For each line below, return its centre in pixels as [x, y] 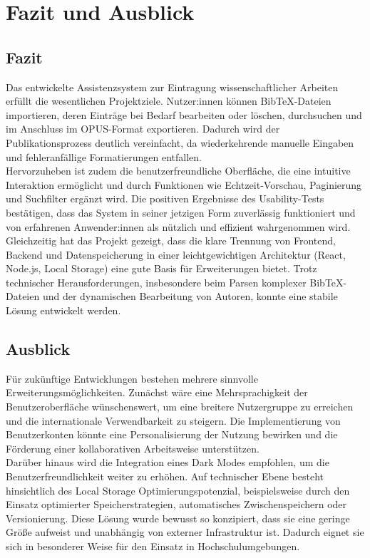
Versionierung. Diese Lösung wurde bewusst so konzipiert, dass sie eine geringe [178, 518]
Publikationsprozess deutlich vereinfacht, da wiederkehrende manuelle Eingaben [180, 142]
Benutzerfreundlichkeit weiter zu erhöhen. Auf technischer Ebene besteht [165, 476]
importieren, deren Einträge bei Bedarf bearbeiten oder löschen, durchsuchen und [184, 114]
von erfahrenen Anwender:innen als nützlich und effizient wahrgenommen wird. [178, 226]
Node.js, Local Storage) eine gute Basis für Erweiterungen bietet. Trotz [161, 268]
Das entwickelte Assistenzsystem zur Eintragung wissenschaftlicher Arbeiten [172, 87]
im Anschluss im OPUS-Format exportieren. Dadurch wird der [143, 129]
